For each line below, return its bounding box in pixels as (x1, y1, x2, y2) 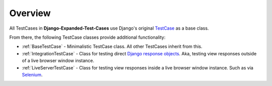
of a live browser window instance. (22, 58, 95, 64)
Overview (9, 8, 51, 19)
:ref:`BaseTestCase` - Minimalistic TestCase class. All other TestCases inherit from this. (22, 43, 202, 50)
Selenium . (22, 71, 43, 77)
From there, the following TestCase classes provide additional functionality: (9, 34, 166, 40)
